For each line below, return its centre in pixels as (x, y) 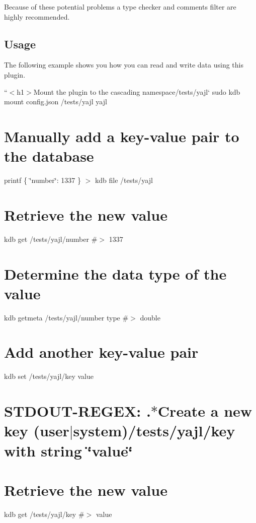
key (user (37, 431)
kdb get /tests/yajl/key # (44, 514)
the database (49, 156)
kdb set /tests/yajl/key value (49, 376)
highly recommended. (37, 16)
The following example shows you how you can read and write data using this (124, 65)
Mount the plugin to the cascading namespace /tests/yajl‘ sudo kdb (137, 91)
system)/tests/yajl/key (154, 431)
